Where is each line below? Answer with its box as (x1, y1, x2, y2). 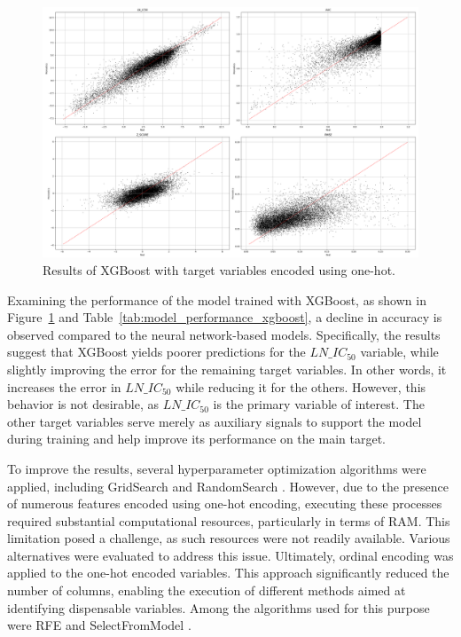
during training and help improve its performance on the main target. (7, 429, 386, 448)
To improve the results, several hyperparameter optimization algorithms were (7, 459, 426, 477)
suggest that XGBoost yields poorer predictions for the (7, 342, 306, 361)
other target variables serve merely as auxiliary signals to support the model (7, 412, 422, 430)
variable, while (360, 342, 439, 361)
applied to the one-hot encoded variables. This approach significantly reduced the (7, 563, 449, 582)
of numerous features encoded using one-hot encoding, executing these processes (7, 494, 442, 513)
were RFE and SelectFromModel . (7, 616, 191, 634)
